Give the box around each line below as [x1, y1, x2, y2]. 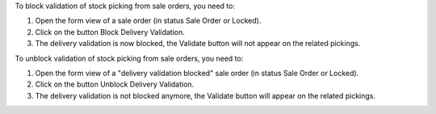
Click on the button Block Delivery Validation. [35, 27, 186, 36]
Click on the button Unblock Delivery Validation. [35, 79, 195, 89]
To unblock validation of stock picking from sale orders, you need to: [15, 53, 244, 63]
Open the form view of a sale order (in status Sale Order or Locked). [35, 16, 262, 26]
